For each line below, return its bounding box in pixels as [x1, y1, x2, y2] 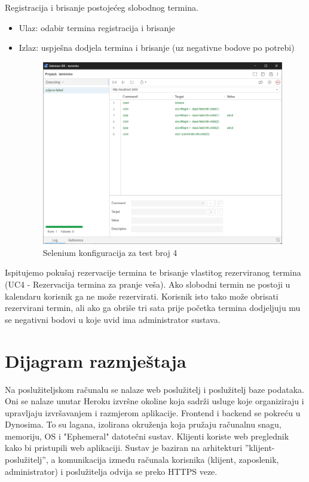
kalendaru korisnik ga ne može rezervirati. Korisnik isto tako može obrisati [5, 289, 279, 302]
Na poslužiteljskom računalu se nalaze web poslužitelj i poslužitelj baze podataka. [5, 383, 304, 395]
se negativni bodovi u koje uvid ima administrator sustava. [5, 313, 221, 325]
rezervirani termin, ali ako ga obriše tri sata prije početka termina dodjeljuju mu [5, 301, 301, 314]
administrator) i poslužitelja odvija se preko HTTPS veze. [5, 465, 218, 477]
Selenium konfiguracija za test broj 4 [42, 246, 178, 258]
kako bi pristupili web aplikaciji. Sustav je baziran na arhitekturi [5, 441, 243, 454]
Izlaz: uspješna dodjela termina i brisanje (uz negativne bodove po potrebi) [19, 41, 295, 54]
